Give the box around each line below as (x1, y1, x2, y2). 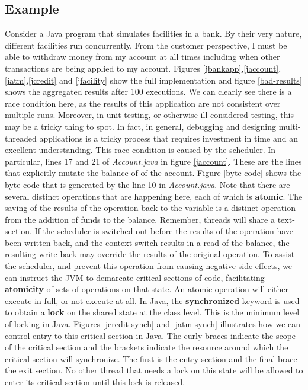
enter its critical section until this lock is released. (5, 376, 185, 388)
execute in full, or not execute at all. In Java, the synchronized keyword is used (5, 294, 300, 306)
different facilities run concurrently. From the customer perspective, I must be (5, 39, 287, 51)
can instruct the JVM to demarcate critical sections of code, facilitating (5, 271, 265, 283)
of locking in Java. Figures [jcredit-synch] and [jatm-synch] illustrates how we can (5, 318, 301, 330)
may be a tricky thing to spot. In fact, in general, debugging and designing (5, 120, 276, 132)
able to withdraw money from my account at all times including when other (5, 50, 280, 63)
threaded (5, 132, 37, 144)
